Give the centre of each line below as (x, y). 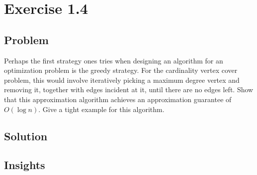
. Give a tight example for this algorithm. (101, 109)
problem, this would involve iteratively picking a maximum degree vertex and (122, 80)
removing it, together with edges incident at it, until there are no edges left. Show (129, 89)
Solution (26, 136)
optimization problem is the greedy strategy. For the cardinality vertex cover (121, 70)
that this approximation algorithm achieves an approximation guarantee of (118, 99)
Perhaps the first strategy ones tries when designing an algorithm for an (114, 60)
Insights (25, 165)
